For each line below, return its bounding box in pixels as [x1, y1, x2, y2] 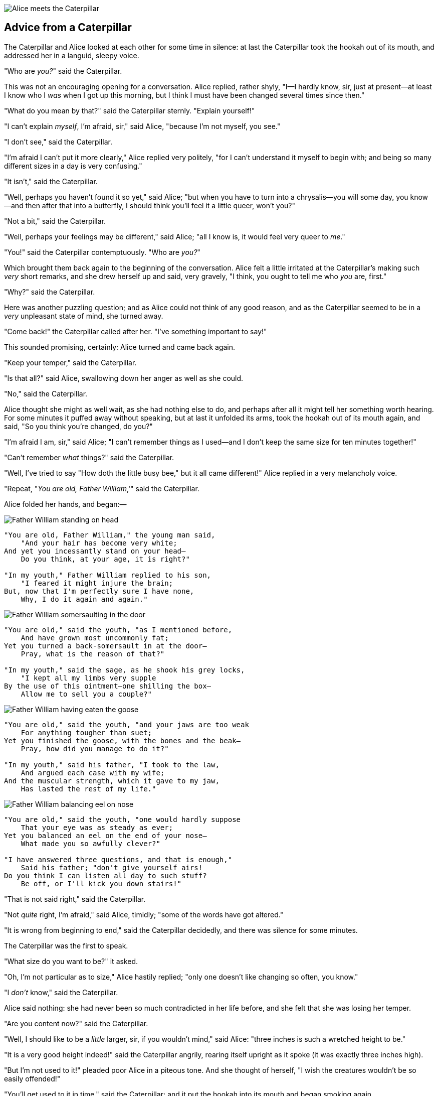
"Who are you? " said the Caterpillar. [4, 66, 122, 75]
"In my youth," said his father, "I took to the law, [4, 760, 220, 769]
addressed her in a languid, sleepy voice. [4, 51, 139, 60]
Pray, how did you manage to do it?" [21, 744, 169, 753]
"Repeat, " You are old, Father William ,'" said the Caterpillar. [4, 484, 199, 493]
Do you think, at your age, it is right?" [21, 555, 190, 563]
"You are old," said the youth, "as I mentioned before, [4, 625, 233, 634]
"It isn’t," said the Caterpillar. [4, 177, 98, 186]
